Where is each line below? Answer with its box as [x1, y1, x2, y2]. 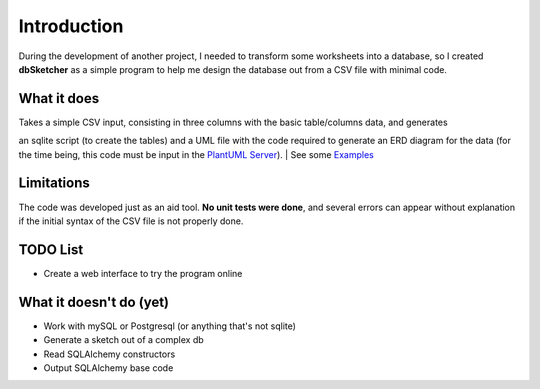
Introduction [18, 15, 124, 37]
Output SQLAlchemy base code [43, 361, 174, 374]
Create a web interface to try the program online [43, 267, 243, 279]
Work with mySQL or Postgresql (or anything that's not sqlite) [43, 320, 297, 332]
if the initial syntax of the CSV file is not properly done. [18, 215, 244, 227]
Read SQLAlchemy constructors [43, 348, 176, 360]
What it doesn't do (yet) [18, 293, 170, 310]
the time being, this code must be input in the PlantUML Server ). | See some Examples [18, 148, 374, 160]
